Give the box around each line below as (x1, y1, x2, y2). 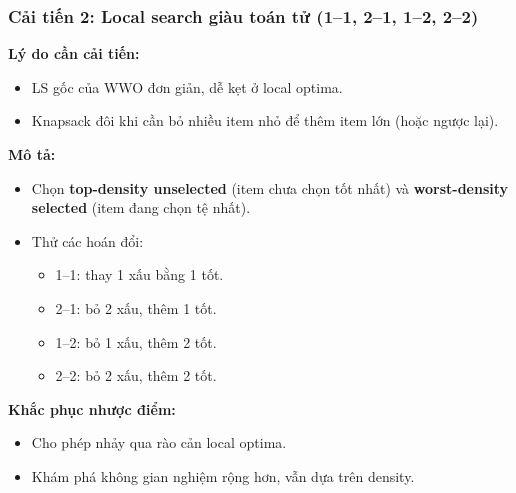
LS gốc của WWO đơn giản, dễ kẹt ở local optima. (31, 76, 343, 97)
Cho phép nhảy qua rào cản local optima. (31, 432, 287, 453)
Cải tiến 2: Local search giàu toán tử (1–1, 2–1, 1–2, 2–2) (8, 3, 479, 28)
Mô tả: (8, 144, 56, 164)
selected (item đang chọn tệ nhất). (31, 197, 251, 218)
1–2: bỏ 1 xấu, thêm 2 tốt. (55, 331, 217, 352)
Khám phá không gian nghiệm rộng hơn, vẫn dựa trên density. (31, 465, 415, 486)
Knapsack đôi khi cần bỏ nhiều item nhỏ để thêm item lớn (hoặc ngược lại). (31, 110, 499, 131)
